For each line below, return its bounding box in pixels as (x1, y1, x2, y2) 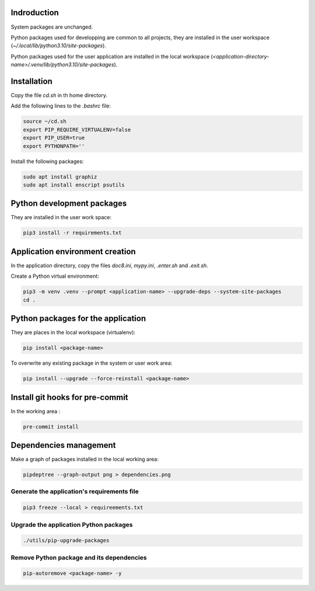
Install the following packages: (10, 158, 84, 165)
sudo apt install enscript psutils (23, 181, 125, 188)
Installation (10, 76, 52, 86)
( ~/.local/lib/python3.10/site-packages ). (10, 42, 106, 49)
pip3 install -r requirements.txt (23, 230, 122, 236)
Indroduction (10, 8, 60, 18)
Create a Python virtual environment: (10, 272, 99, 280)
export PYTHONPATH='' (23, 143, 85, 149)
